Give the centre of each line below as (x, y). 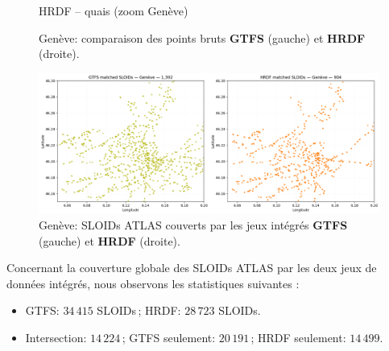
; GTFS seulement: (169, 338)
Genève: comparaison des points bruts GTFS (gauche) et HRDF (202, 37)
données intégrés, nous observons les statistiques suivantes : (153, 283)
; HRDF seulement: (298, 338)
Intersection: (56, 338)
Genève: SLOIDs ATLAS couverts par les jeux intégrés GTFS (193, 225)
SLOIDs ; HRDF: (139, 310)
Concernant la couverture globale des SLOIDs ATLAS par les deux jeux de (192, 268)
